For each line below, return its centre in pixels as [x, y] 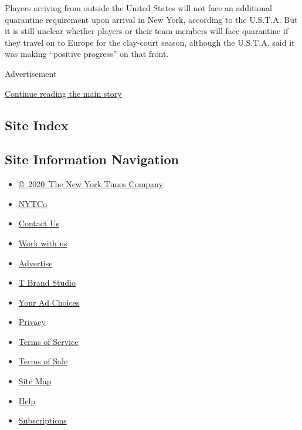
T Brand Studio [47, 282]
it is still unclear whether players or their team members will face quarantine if [147, 31]
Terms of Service [48, 341]
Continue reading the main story [63, 93]
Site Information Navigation [92, 159]
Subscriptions [43, 420]
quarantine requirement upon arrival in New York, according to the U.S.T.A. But [151, 19]
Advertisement [31, 73]
